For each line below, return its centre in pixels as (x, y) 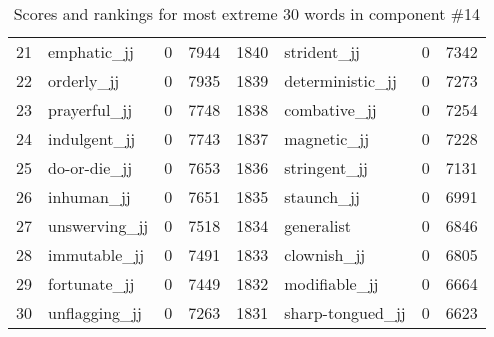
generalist (318, 225)
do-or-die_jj (90, 167)
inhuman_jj (89, 196)
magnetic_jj (327, 138)
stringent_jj (326, 167)
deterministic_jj (340, 80)
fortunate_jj (91, 283)
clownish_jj (325, 254)
